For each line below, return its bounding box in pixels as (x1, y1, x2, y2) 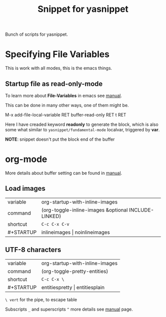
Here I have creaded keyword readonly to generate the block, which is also (5, 121, 159, 127)
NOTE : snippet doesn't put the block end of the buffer (5, 136, 115, 142)
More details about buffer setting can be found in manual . (5, 170, 123, 176)
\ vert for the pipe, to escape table (5, 296, 78, 303)
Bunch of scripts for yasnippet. (5, 31, 68, 38)
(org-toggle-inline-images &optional (41, 207, 128, 213)
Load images (5, 184, 45, 193)
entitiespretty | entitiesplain (41, 284, 105, 291)
